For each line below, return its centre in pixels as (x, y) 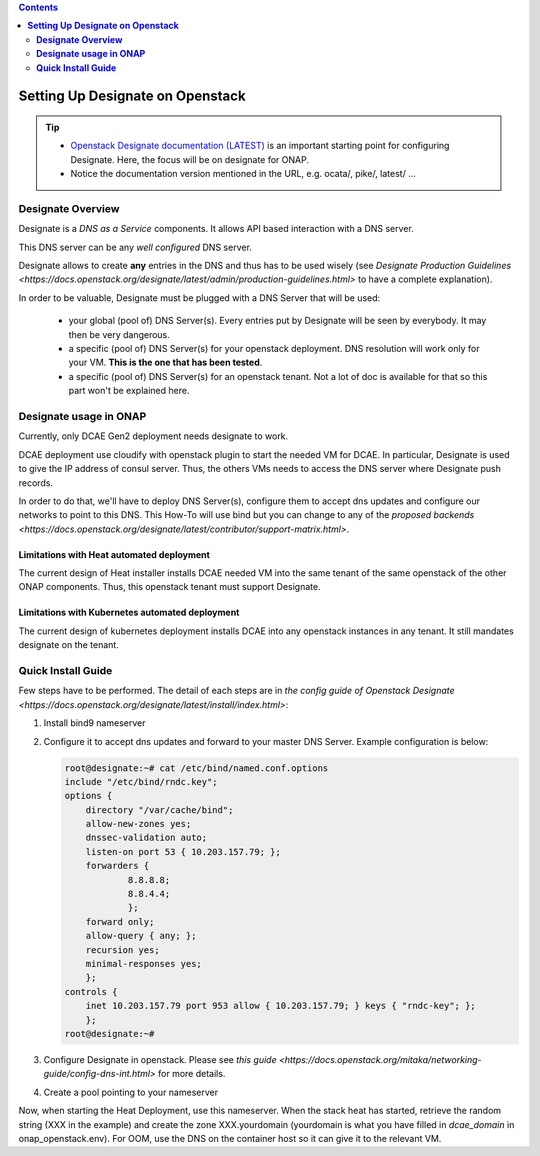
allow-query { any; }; (141, 936)
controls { (91, 991)
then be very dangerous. (119, 334)
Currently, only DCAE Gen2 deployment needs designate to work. (153, 436)
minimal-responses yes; (143, 963)
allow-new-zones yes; (138, 824)
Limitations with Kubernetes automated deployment (129, 612)
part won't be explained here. (129, 391)
